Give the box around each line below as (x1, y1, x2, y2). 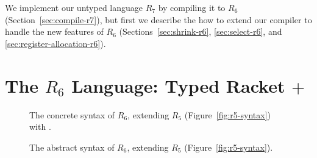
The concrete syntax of (29, 108, 115, 121)
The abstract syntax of (29, 140, 115, 153)
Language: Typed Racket (71, 73, 285, 98)
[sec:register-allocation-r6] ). (5, 37, 106, 49)
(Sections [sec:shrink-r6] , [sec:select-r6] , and (119, 25, 282, 38)
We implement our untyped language (5, 1, 143, 13)
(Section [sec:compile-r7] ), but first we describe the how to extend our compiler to (5, 13, 312, 26)
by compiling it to (158, 1, 226, 13)
